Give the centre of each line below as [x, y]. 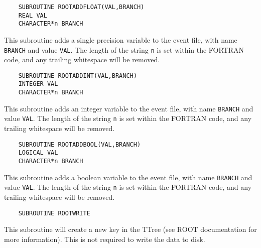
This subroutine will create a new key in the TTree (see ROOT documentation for [130, 229]
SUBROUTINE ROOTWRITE [54, 213]
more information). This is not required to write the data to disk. [105, 239]
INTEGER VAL [38, 84]
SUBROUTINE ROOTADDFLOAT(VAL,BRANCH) [81, 7]
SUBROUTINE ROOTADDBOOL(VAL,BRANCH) [80, 144]
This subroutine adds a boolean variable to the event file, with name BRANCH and [128, 177]
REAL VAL [33, 15]
